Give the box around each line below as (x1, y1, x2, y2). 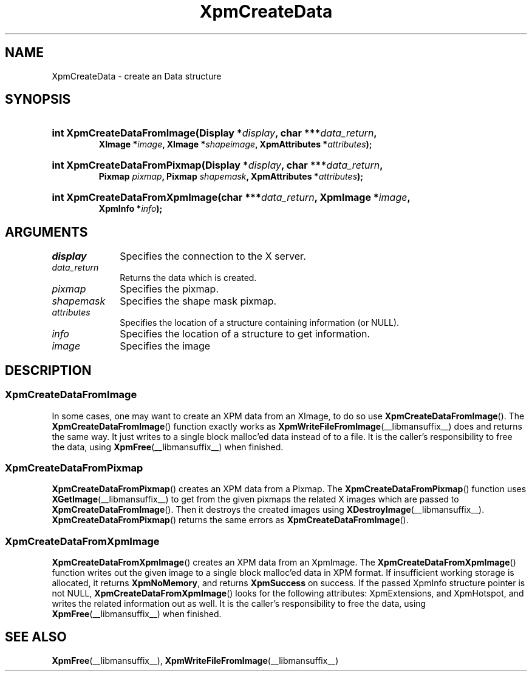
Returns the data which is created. (120, 272, 257, 283)
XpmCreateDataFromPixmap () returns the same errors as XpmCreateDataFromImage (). (52, 515, 409, 526)
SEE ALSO (5, 629, 67, 645)
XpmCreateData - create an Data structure (52, 70, 222, 81)
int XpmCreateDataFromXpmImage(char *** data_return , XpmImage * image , (52, 191, 411, 204)
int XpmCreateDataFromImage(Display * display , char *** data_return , (52, 127, 377, 140)
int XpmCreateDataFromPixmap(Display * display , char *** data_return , (52, 159, 383, 172)
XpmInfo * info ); (98, 203, 163, 214)
